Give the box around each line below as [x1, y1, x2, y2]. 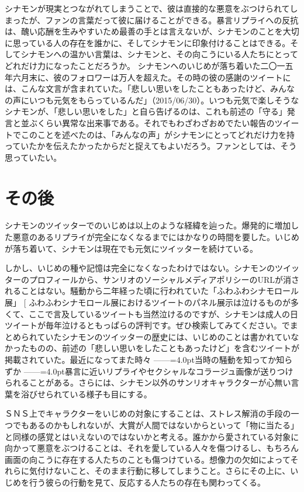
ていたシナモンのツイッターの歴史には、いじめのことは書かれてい [37, 330, 291, 342]
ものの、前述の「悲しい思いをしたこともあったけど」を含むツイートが [29, 342, 299, 354]
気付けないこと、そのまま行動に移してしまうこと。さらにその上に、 [29, 465, 291, 477]
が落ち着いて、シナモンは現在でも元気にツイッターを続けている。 [5, 242, 258, 254]
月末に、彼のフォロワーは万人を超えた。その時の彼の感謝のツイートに [20, 71, 291, 83]
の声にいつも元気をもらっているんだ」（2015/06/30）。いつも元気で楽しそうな [5, 93, 299, 106]
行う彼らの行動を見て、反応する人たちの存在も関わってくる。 [29, 476, 265, 488]
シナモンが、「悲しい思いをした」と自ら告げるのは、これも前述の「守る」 [5, 105, 287, 117]
